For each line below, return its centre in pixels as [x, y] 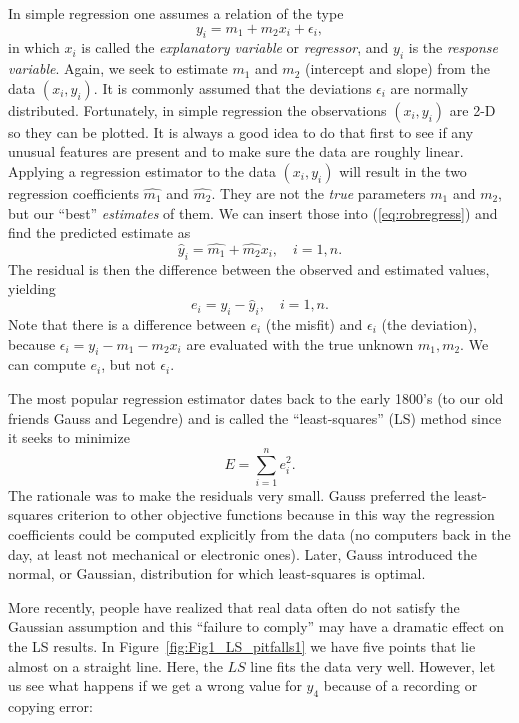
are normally [429, 87]
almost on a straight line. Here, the [115, 665]
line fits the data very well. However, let [373, 665]
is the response [453, 47]
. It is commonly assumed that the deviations [232, 87]
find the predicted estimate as [99, 232]
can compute [47, 364]
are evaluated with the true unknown [300, 343]
